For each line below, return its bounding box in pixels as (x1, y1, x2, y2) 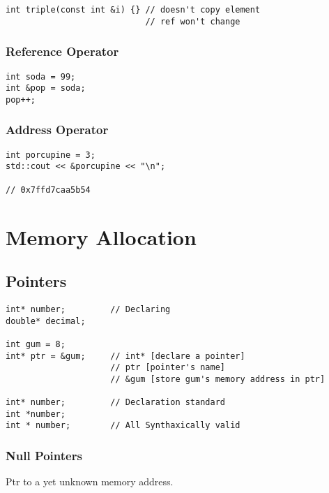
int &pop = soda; (6, 83, 86, 94)
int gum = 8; (6, 339, 66, 349)
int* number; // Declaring (6, 304, 171, 314)
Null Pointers (6, 447, 82, 464)
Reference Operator (6, 43, 119, 60)
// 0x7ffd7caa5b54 (6, 184, 91, 195)
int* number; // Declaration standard (6, 397, 225, 408)
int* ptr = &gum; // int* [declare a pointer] (6, 351, 245, 361)
